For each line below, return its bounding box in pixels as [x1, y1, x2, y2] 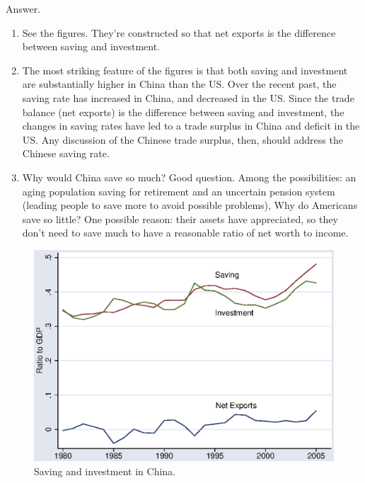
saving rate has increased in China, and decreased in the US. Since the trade [22, 90, 354, 105]
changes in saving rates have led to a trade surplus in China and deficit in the [22, 118, 360, 133]
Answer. [6, 1, 41, 16]
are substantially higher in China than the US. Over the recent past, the [22, 76, 337, 91]
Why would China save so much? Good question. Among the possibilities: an [22, 169, 357, 184]
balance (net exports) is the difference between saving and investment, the [22, 104, 344, 119]
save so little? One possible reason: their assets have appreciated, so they [22, 211, 338, 226]
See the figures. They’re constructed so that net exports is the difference [22, 25, 336, 40]
